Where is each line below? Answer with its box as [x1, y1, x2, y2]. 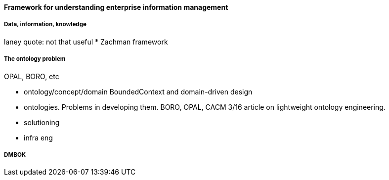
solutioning [24, 118, 60, 127]
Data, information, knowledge [4, 21, 86, 28]
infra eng [24, 133, 53, 142]
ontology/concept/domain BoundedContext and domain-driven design [24, 87, 253, 96]
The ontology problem [4, 55, 66, 63]
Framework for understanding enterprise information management [4, 3, 228, 11]
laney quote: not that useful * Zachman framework [4, 37, 168, 46]
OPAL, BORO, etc [4, 72, 59, 81]
